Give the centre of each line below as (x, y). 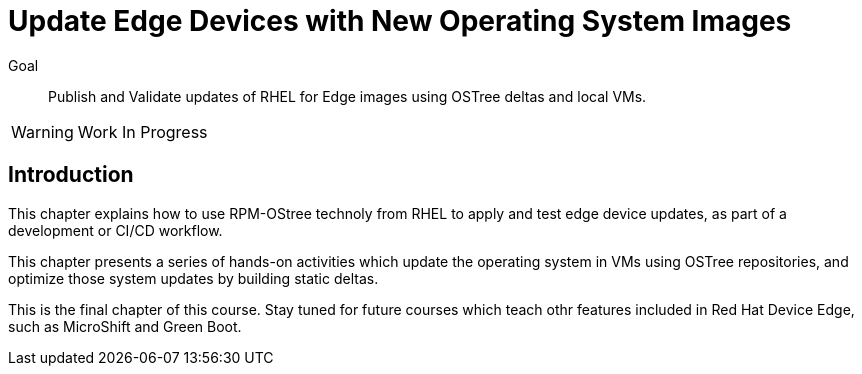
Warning (42, 131)
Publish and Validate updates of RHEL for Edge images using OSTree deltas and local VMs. (347, 96)
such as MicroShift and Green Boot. (125, 326)
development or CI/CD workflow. (115, 230)
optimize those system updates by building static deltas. (193, 278)
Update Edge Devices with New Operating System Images (400, 21)
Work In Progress (142, 131)
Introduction (71, 175)
